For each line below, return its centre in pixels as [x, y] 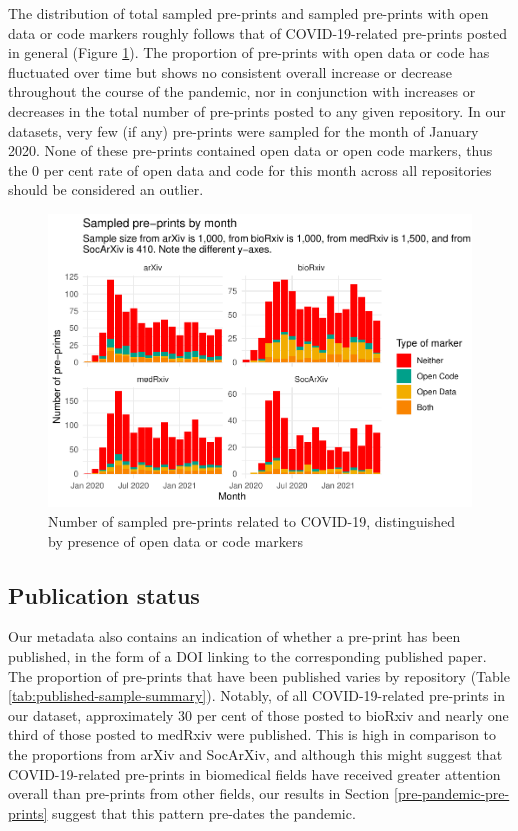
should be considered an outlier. [106, 189]
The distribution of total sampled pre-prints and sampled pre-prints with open [248, 13]
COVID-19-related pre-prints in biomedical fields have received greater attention [254, 773]
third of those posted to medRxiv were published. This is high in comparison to [252, 734]
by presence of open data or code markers [176, 540]
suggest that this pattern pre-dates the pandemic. [204, 812]
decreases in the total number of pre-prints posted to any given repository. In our [257, 110]
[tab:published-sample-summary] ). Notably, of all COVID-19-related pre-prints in [256, 695]
